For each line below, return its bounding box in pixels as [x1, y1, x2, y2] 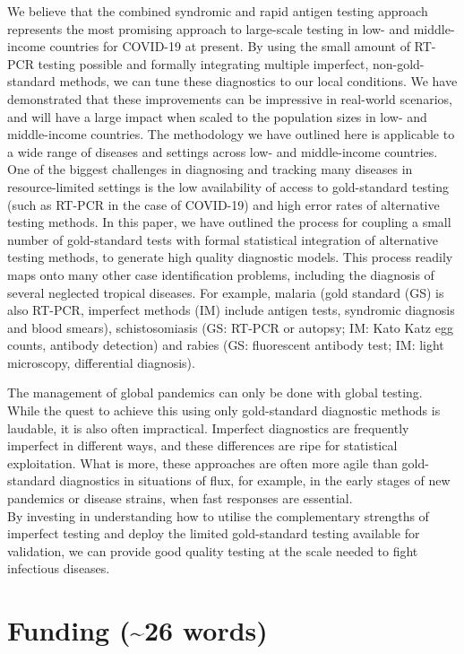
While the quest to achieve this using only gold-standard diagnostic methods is [7, 401, 441, 420]
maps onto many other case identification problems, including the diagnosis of [7, 265, 434, 283]
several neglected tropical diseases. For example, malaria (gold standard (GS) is [7, 283, 444, 301]
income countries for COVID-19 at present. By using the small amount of [7, 37, 410, 56]
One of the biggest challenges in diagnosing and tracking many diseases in [7, 160, 413, 179]
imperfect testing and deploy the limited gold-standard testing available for [7, 524, 420, 543]
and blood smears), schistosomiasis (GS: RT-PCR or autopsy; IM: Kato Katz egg [7, 318, 453, 336]
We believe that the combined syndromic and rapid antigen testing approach [7, 2, 428, 20]
